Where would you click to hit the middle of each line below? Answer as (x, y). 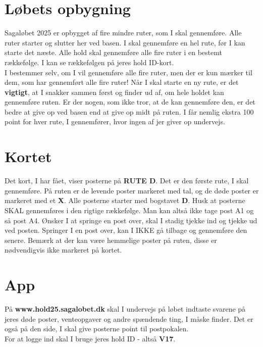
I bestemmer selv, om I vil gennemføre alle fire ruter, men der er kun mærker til (128, 72)
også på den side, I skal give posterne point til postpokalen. (97, 329)
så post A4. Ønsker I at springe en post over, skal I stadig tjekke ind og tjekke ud (131, 220)
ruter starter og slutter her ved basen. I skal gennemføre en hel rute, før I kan (125, 42)
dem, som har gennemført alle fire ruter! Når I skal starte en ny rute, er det (122, 82)
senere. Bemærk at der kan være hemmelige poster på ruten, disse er (111, 240)
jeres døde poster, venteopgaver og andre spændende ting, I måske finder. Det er (129, 318)
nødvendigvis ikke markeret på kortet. (63, 250)
